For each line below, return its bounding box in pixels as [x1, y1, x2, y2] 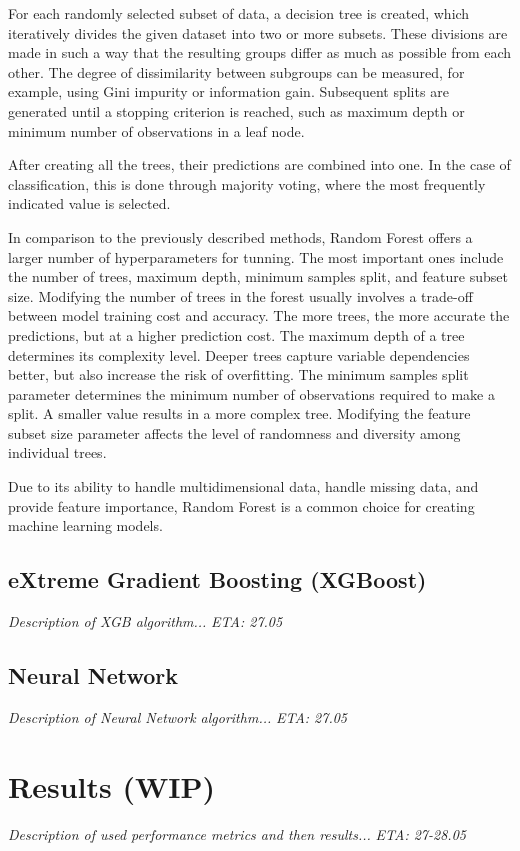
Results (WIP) [8, 765, 215, 806]
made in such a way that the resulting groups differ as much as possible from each [8, 42, 512, 63]
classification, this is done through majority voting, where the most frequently [8, 173, 486, 194]
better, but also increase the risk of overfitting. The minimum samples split [8, 364, 469, 385]
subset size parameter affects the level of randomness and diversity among [8, 422, 461, 443]
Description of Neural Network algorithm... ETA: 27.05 [8, 706, 348, 727]
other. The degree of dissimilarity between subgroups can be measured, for [8, 61, 465, 82]
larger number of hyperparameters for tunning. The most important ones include [8, 246, 504, 267]
